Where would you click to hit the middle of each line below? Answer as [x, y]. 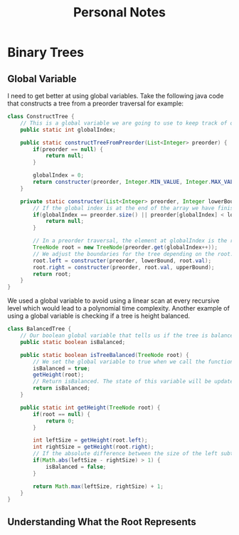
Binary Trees [46, 52]
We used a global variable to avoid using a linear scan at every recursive [113, 301]
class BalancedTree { [39, 329]
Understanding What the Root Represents [102, 522]
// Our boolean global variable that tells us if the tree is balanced [128, 336]
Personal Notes [119, 12]
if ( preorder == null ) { [68, 149]
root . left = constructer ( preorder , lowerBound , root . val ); [122, 261]
